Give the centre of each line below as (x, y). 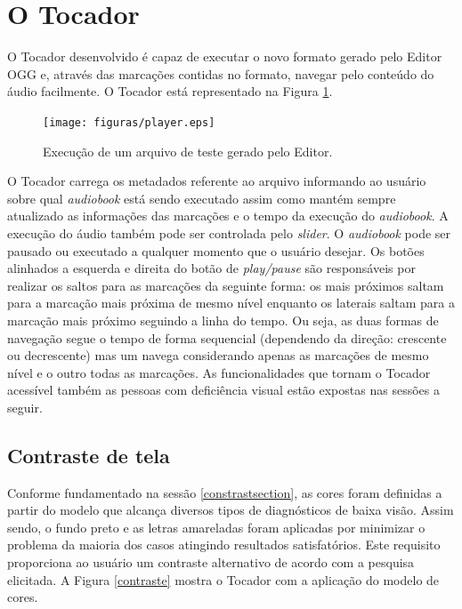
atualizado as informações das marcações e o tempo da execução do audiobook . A (228, 216)
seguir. (25, 407)
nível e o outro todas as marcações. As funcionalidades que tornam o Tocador (219, 372)
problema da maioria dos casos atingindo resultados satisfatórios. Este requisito (224, 545)
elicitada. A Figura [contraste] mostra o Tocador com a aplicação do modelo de (223, 579)
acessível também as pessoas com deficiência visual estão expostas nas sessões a (223, 390)
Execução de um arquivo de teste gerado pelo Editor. (188, 151)
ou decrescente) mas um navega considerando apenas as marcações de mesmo (218, 355)
